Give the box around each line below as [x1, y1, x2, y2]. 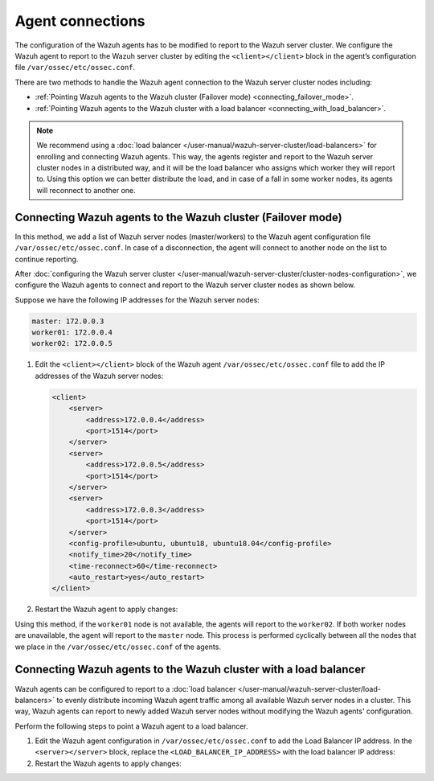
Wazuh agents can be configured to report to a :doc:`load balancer [14, 684, 236, 693]
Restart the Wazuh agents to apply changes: [35, 758, 182, 768]
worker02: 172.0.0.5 [31, 339, 113, 348]
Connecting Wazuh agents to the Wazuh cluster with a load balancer [14, 663, 366, 676]
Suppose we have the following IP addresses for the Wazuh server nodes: [14, 294, 260, 305]
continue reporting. [14, 254, 79, 264]
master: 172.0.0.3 [31, 316, 104, 326]
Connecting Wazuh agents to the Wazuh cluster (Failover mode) [14, 210, 342, 224]
